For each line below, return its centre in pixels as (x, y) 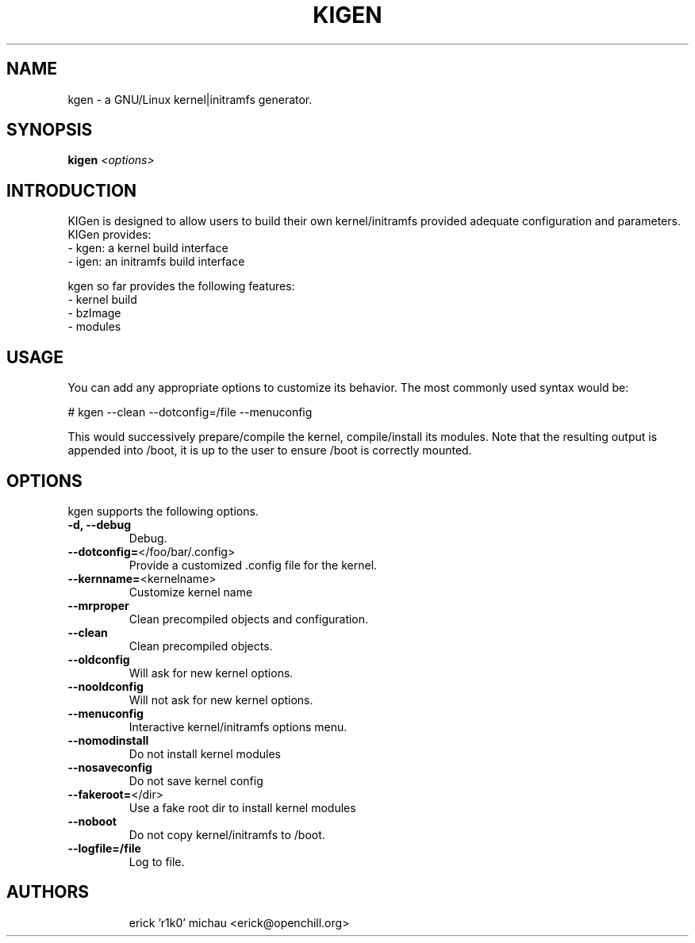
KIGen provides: (109, 235)
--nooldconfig (106, 686)
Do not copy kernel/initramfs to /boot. (227, 834)
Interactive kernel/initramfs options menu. (238, 726)
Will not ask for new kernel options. (221, 700)
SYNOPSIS (50, 130)
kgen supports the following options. (163, 511)
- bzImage (94, 313)
